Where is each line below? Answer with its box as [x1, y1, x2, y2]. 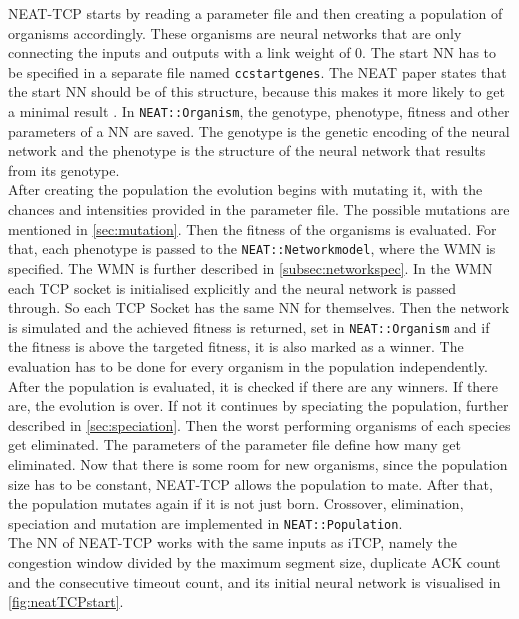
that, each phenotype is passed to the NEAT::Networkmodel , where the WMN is [8, 238, 496, 259]
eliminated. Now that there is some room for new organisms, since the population [8, 453, 508, 474]
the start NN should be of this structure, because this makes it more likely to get [8, 81, 505, 102]
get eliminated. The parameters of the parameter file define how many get [8, 434, 461, 455]
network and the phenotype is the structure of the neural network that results [8, 140, 486, 161]
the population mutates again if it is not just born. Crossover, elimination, [8, 493, 464, 514]
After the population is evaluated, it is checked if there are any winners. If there [8, 375, 499, 396]
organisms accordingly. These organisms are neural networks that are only [8, 22, 462, 43]
